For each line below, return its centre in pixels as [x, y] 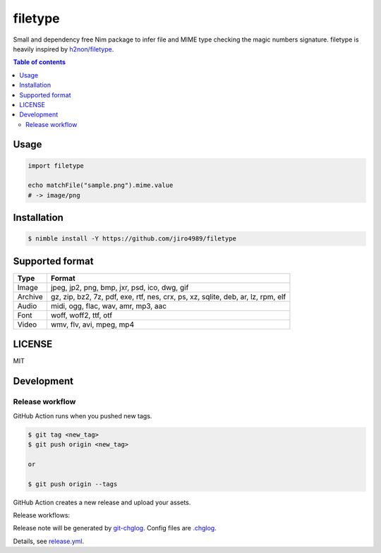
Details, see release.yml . [49, 541]
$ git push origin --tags [73, 484]
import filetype [56, 165]
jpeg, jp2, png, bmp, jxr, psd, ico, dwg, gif [120, 287]
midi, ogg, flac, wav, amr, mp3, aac [109, 305]
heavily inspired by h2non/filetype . [64, 49]
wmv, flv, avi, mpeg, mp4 [92, 324]
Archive [30, 296]
